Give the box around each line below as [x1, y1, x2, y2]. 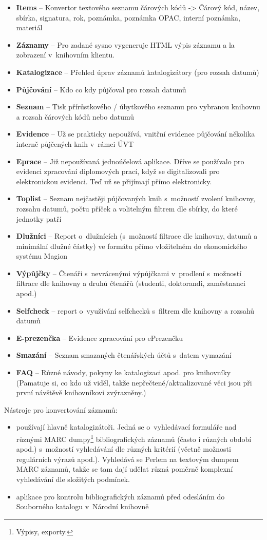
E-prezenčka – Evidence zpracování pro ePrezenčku [16, 332, 183, 343]
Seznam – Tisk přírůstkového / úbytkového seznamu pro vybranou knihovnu [16, 101, 260, 112]
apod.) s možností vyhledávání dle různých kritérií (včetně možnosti [16, 443, 231, 454]
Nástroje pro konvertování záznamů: [4, 404, 118, 415]
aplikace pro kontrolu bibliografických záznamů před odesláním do [16, 491, 225, 502]
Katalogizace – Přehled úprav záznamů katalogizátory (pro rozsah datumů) [16, 66, 259, 77]
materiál [16, 22, 43, 33]
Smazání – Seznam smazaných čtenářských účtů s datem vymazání [16, 350, 232, 360]
